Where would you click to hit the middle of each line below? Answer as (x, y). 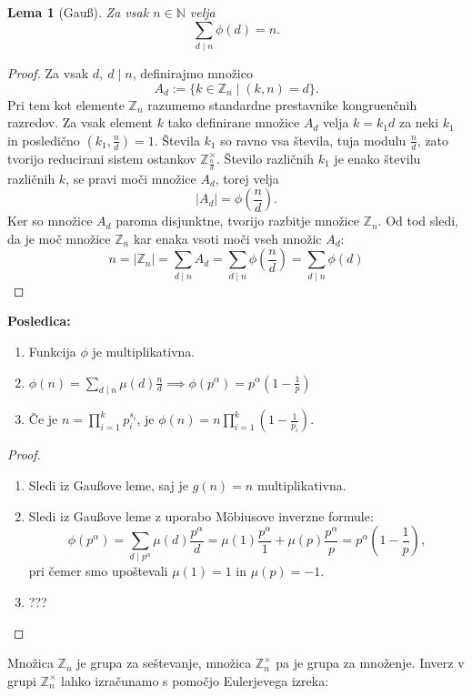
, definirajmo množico (192, 72)
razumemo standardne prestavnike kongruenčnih (282, 104)
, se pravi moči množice (131, 178)
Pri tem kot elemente (66, 104)
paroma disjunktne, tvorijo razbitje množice (237, 221)
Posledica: (39, 321)
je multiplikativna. (144, 351)
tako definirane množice (234, 122)
